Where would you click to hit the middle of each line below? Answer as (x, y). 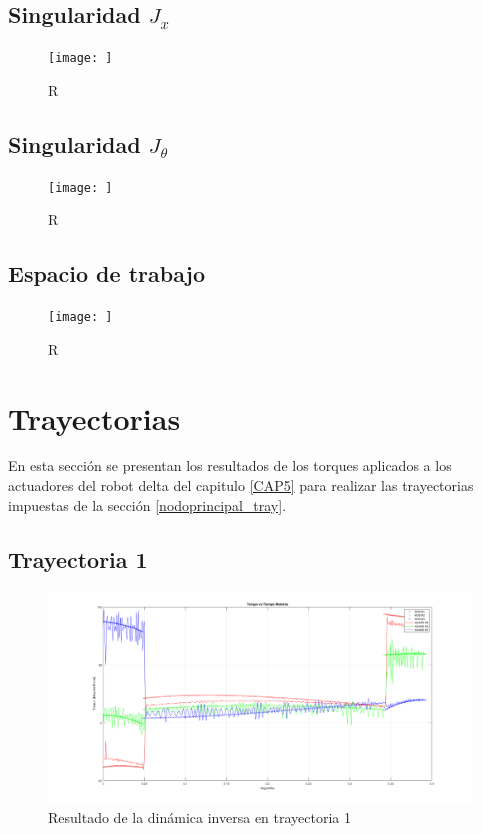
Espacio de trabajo (107, 273)
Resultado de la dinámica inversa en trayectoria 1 (200, 817)
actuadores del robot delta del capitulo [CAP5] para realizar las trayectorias (241, 485)
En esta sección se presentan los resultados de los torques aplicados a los (230, 465)
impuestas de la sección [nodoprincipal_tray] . (147, 504)
